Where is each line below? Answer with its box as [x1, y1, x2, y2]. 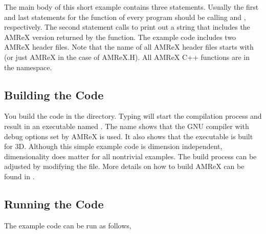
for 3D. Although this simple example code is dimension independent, [4, 141, 223, 152]
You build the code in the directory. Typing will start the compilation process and [4, 111, 262, 121]
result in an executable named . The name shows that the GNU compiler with [4, 120, 249, 131]
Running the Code [4, 196, 104, 211]
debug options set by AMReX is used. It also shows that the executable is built [4, 131, 253, 141]
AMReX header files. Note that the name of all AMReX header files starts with [4, 41, 254, 52]
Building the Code [4, 87, 104, 102]
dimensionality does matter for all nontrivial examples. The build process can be [4, 151, 257, 161]
